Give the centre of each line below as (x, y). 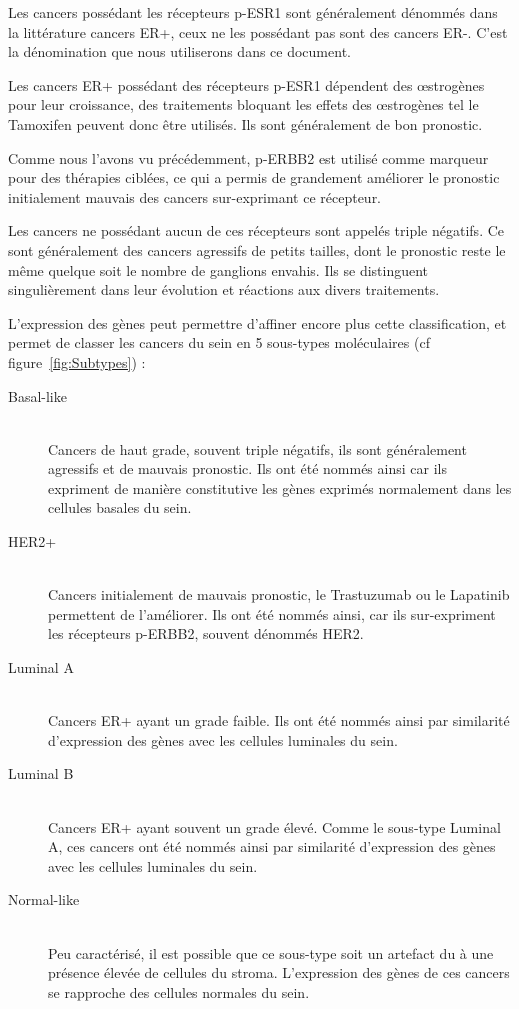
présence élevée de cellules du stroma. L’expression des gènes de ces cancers (279, 972)
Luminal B (41, 773)
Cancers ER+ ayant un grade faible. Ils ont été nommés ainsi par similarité (279, 720)
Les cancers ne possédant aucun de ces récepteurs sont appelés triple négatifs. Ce (256, 230)
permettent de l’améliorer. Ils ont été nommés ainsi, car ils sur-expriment (272, 613)
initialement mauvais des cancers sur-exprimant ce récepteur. (195, 196)
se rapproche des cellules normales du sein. (179, 991)
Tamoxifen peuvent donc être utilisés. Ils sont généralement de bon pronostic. (245, 123)
